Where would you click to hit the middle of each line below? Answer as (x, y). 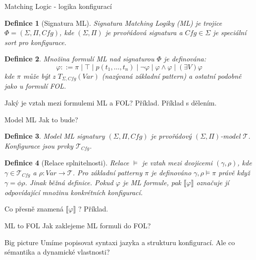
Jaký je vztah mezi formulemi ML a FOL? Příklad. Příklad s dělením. (111, 103)
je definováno (171, 172)
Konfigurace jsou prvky (39, 145)
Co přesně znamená (34, 209)
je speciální (230, 32)
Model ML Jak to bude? (41, 119)
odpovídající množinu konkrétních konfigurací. (74, 192)
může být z (39, 76)
